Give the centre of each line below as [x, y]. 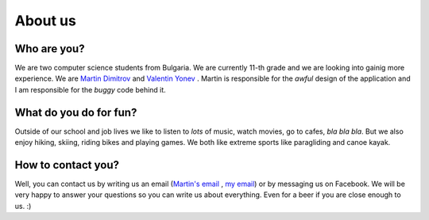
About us [46, 21]
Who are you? [50, 49]
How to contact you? [67, 165]
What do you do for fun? [76, 112]
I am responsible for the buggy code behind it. [90, 89]
